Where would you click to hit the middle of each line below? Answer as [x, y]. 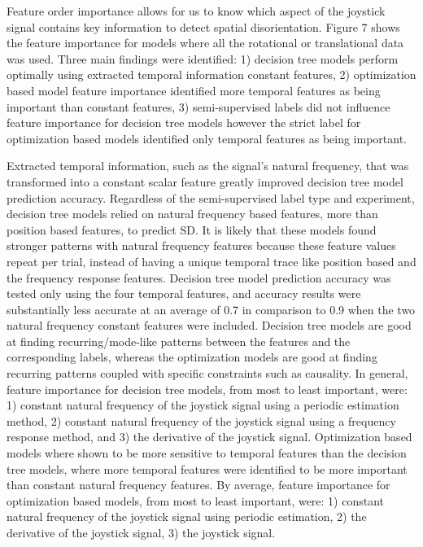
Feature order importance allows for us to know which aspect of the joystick [196, 11]
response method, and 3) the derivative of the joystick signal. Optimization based [209, 437]
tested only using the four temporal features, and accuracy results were [184, 293]
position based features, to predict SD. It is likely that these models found [192, 229]
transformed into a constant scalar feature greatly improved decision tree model [205, 181]
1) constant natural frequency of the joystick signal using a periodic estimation [203, 405]
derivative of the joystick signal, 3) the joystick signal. [141, 532]
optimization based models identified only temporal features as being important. [207, 138]
